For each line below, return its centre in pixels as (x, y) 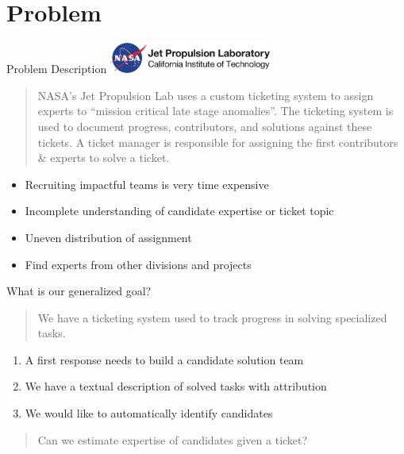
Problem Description (57, 69)
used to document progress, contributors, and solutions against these (205, 126)
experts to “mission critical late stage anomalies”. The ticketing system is (215, 111)
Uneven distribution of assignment (108, 237)
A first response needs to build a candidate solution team (164, 359)
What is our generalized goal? (79, 291)
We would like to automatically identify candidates (149, 413)
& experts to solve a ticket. (104, 158)
